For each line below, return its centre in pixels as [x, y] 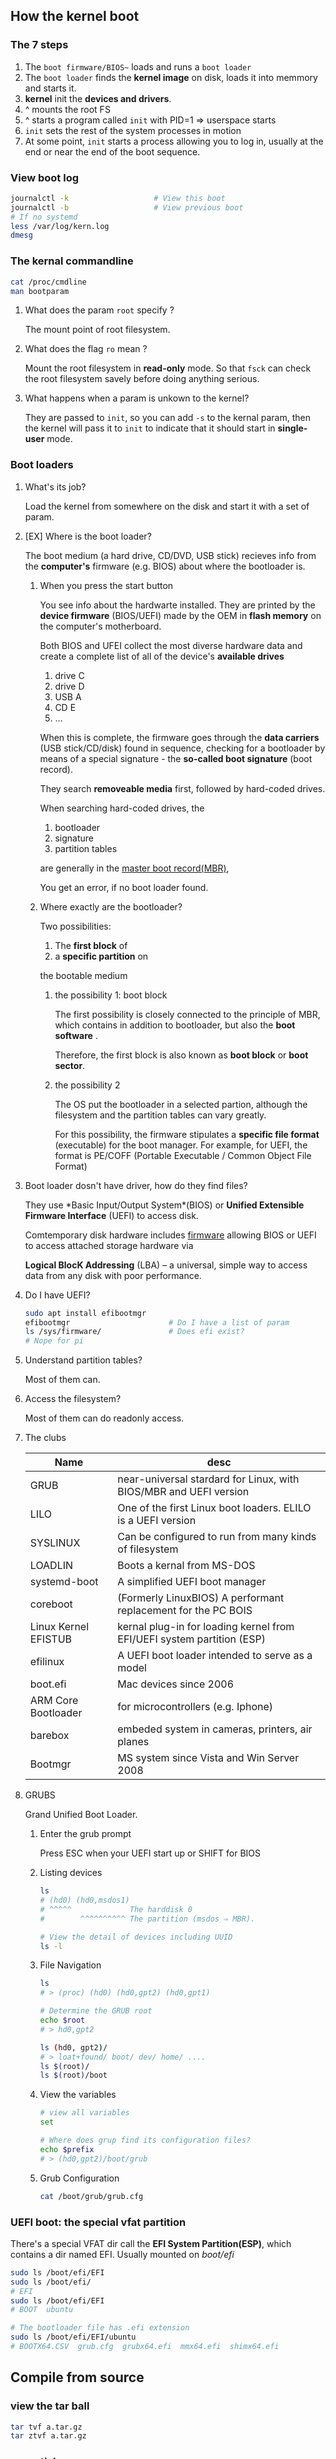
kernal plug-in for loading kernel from [206, 1627]
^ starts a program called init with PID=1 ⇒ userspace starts [150, 120]
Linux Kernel [59, 1627]
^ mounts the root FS [67, 109]
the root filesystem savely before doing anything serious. [142, 379]
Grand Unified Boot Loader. [81, 1815]
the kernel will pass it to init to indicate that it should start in [150, 428]
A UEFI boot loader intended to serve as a [215, 1656]
